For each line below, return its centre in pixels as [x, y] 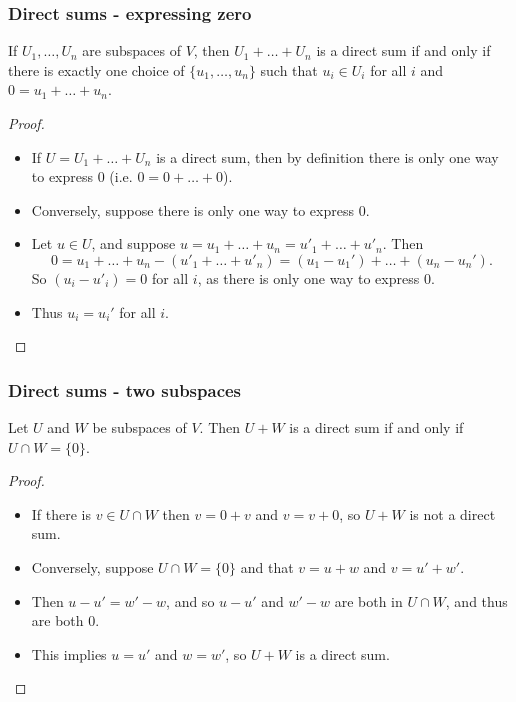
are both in [368, 600]
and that [267, 566]
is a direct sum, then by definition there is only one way [327, 156]
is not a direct [452, 513]
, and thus [476, 600]
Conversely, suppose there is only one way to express [192, 209]
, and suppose [133, 243]
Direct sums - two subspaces [125, 389]
